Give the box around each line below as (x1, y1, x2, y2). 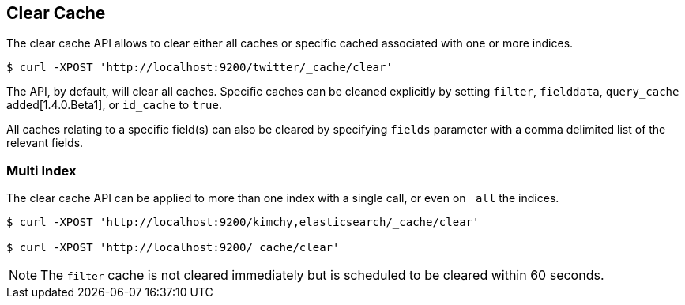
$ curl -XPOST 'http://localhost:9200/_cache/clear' (6, 241, 340, 254)
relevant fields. (6, 136, 84, 150)
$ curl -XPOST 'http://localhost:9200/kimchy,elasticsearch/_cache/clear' (6, 216, 480, 229)
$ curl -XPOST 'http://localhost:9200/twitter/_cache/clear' (6, 61, 393, 74)
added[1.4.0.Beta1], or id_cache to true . (6, 98, 222, 112)
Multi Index (6, 162, 77, 179)
